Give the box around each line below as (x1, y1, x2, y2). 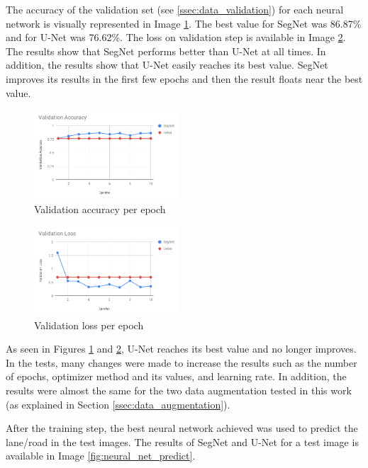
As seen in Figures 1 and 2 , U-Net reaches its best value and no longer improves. (6, 341, 357, 356)
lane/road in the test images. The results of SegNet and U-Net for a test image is (6, 434, 359, 449)
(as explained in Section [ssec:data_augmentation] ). (6, 396, 230, 411)
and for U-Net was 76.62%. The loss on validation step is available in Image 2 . (6, 30, 346, 45)
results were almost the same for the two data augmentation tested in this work (6, 382, 352, 397)
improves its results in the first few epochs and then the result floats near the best (6, 71, 363, 86)
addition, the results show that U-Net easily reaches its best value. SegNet (6, 57, 328, 72)
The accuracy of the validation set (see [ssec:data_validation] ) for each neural (6, 2, 344, 16)
